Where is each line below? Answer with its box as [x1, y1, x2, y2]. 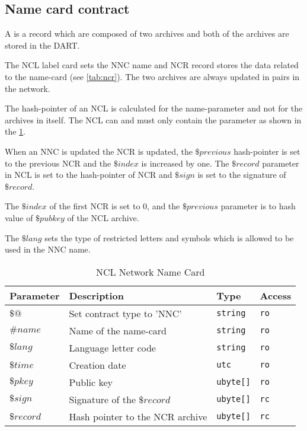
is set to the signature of [197, 168, 286, 181]
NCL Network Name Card [95, 264, 205, 279]
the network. [5, 82, 50, 94]
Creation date [69, 357, 126, 372]
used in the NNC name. [5, 243, 91, 256]
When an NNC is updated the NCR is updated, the [5, 145, 193, 157]
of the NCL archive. [67, 211, 139, 224]
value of [5, 211, 33, 224]
